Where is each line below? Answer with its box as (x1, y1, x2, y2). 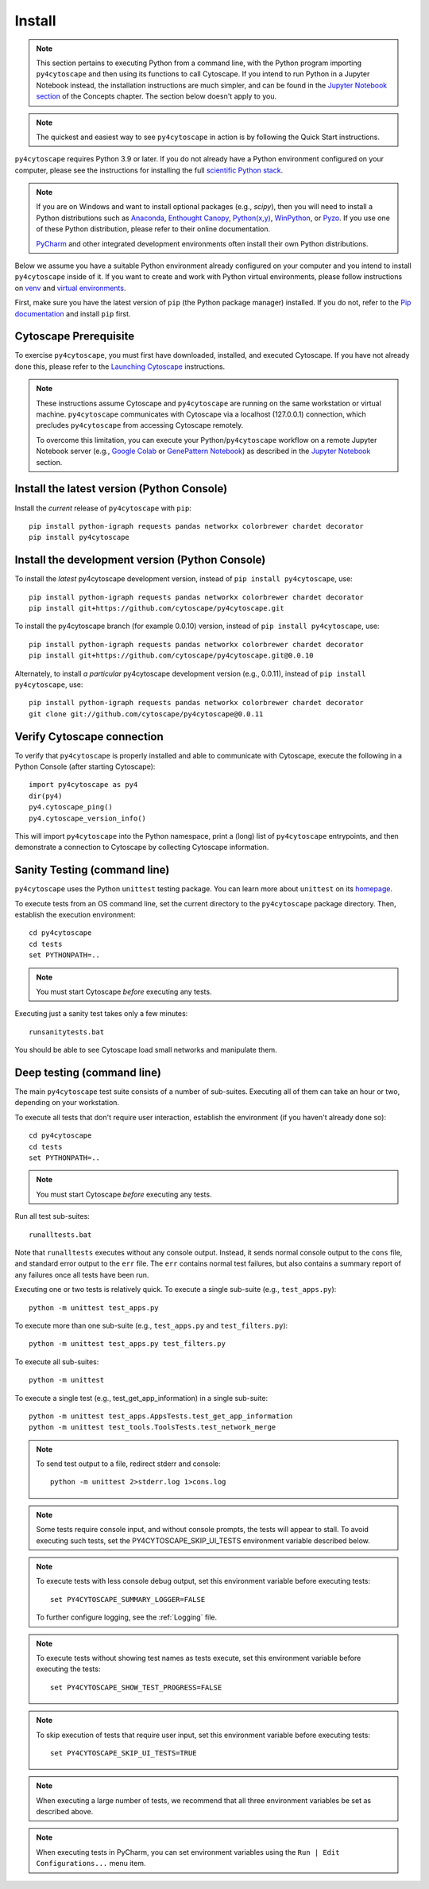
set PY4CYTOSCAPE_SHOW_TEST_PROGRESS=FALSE (50, 1682, 222, 1692)
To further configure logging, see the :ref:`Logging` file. (36, 1612, 218, 1622)
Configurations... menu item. (36, 1859, 146, 1868)
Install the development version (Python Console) (14, 553, 266, 567)
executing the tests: (36, 1664, 101, 1674)
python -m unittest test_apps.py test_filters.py (29, 1340, 226, 1348)
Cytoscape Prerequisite (14, 330, 135, 343)
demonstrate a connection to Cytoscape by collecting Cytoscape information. (14, 843, 269, 852)
